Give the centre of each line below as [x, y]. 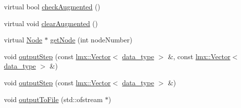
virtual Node [23, 40]
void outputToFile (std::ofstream [53, 99]
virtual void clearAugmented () [51, 23]
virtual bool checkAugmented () [52, 6]
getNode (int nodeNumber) [91, 40]
